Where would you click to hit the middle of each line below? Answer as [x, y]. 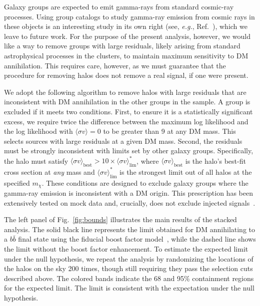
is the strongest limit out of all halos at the [186, 171]
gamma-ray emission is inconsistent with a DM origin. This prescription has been [128, 192]
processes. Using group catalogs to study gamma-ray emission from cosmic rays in [129, 16]
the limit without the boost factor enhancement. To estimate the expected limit [126, 248]
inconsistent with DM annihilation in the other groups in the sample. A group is [127, 102]
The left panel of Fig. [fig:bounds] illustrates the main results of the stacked [120, 219]
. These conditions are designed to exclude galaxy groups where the [145, 182]
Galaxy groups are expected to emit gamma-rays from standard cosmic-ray [119, 6]
